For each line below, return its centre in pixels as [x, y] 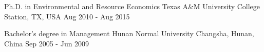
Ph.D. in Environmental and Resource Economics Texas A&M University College [132, 6]
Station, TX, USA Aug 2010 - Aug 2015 [67, 16]
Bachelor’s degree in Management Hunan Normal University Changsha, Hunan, [129, 33]
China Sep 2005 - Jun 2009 [47, 43]
